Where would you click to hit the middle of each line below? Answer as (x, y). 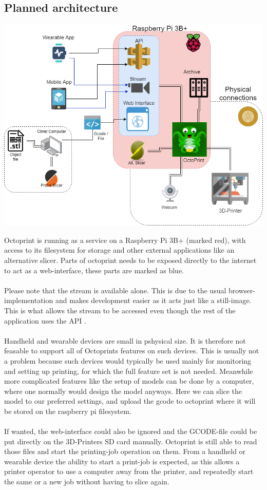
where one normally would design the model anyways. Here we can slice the (123, 391)
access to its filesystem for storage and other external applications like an (119, 250)
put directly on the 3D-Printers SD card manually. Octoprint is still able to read (131, 441)
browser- (242, 290)
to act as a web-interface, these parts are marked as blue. (94, 270)
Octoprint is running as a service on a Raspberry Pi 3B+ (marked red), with (125, 240)
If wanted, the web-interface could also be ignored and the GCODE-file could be (131, 431)
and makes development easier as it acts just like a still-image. (153, 300)
